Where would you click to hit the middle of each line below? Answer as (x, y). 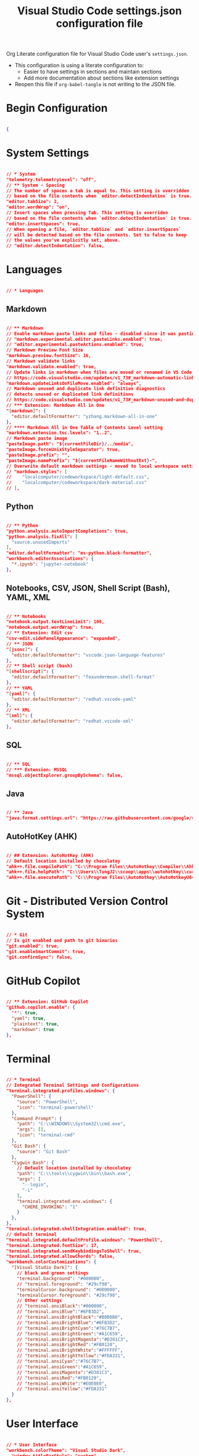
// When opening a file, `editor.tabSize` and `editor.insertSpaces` (94, 229)
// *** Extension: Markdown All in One (55, 406)
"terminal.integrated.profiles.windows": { (61, 1091)
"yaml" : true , (29, 1018)
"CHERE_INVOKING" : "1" (50, 1207)
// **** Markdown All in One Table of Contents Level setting (84, 428)
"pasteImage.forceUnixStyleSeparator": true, (63, 450)
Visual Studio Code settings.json (99, 11)
